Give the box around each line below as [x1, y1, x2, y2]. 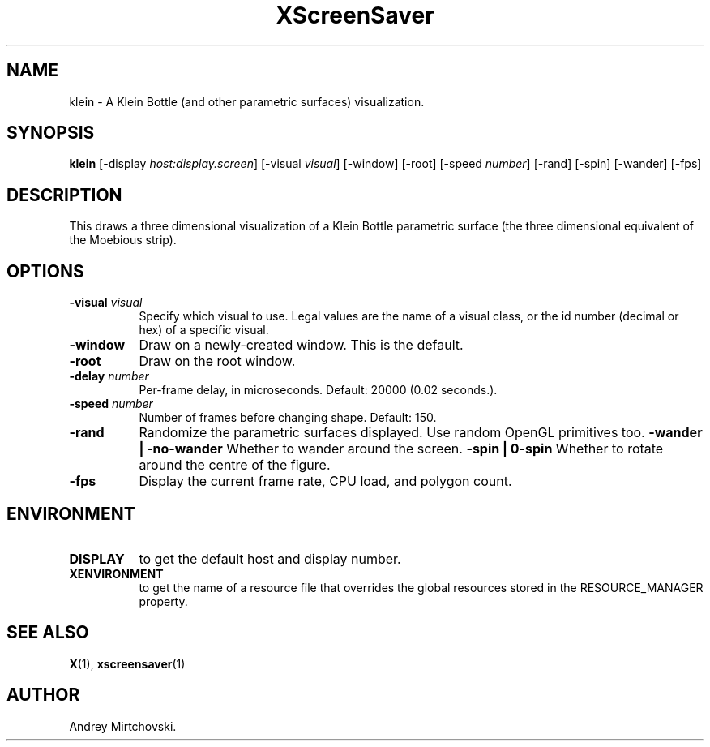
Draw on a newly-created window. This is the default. [139, 337, 464, 354]
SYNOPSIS [6, 122, 95, 144]
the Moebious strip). [69, 233, 177, 247]
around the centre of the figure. [139, 457, 331, 474]
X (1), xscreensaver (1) [69, 656, 186, 671]
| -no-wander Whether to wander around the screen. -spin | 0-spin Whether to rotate [139, 440, 664, 457]
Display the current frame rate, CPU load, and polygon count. [139, 473, 512, 490]
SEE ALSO [6, 622, 89, 643]
